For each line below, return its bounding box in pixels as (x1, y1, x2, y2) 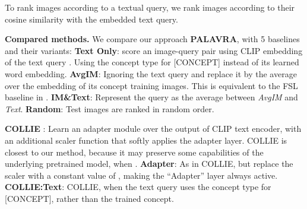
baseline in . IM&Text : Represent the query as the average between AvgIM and (5, 91, 298, 103)
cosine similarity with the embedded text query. (5, 12, 178, 25)
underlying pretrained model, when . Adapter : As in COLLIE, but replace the (5, 157, 293, 170)
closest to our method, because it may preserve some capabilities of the (5, 145, 264, 158)
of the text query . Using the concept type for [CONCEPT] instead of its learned (5, 56, 299, 68)
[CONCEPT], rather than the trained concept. (5, 192, 174, 204)
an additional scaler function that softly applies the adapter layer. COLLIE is (5, 134, 287, 146)
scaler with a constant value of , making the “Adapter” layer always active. (5, 169, 278, 181)
